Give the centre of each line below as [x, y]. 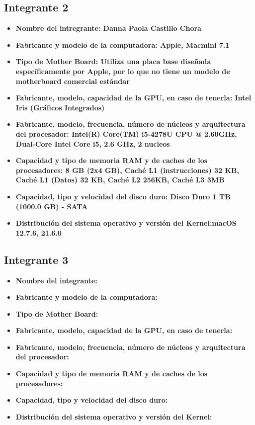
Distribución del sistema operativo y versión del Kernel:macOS [126, 223]
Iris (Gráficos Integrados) [60, 107]
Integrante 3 [36, 259]
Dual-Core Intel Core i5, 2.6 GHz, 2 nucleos [93, 143]
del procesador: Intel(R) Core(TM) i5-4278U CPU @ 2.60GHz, [126, 133]
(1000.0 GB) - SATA [52, 206]
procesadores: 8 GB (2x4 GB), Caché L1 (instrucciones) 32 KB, [127, 170]
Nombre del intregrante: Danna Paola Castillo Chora [108, 28]
